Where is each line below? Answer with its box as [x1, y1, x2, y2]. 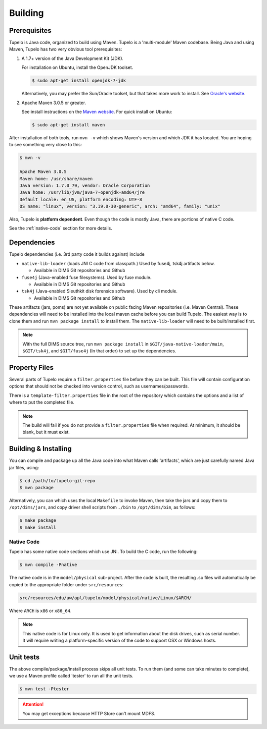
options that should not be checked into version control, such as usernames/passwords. [9, 383, 189, 389]
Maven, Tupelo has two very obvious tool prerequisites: [9, 46, 122, 52]
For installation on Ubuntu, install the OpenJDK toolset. [21, 64, 133, 70]
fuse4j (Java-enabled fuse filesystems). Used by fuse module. [21, 274, 152, 280]
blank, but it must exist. [22, 429, 70, 435]
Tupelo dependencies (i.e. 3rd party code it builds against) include [9, 251, 145, 257]
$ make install [19, 524, 56, 530]
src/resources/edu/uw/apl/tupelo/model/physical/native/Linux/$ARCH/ [19, 595, 192, 601]
